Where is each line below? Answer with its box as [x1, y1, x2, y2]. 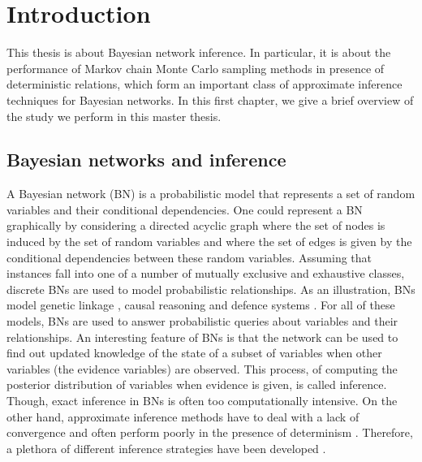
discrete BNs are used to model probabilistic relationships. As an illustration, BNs [6, 280, 416, 297]
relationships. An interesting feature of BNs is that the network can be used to [6, 328, 398, 345]
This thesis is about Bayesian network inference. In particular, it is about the [6, 44, 391, 61]
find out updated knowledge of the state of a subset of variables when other [6, 344, 382, 361]
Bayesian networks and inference [6, 147, 286, 172]
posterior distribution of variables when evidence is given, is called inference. [6, 376, 387, 393]
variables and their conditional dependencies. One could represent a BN [6, 201, 363, 218]
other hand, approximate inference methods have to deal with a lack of [6, 408, 360, 425]
